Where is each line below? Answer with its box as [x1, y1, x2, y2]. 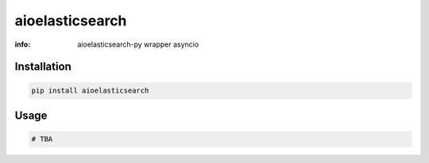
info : [14, 40, 31, 49]
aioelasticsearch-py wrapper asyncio [77, 40, 199, 49]
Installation [14, 60, 71, 74]
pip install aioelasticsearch [31, 85, 149, 95]
